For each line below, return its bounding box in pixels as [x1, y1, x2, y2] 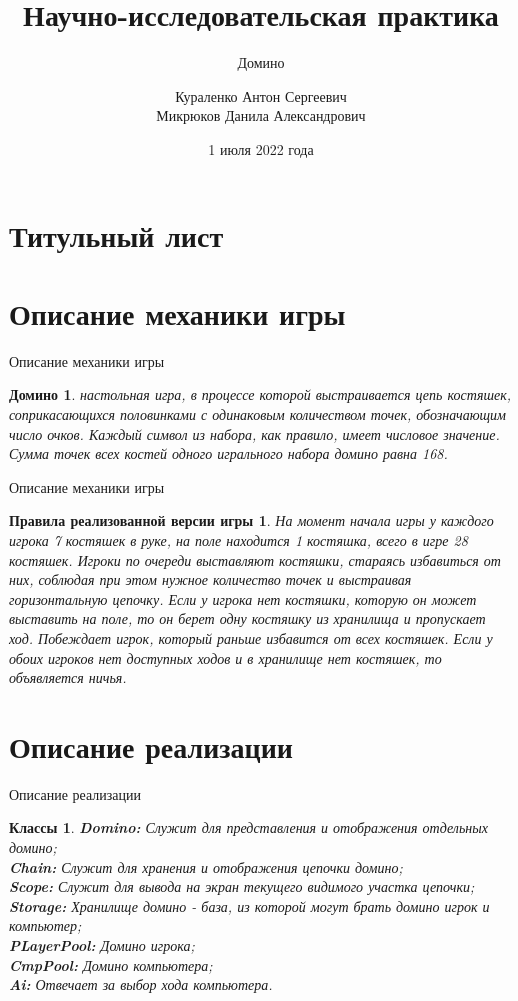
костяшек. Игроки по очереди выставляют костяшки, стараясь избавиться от [9, 549, 501, 570]
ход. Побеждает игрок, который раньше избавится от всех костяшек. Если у [9, 627, 493, 648]
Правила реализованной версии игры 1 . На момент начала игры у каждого [9, 510, 494, 531]
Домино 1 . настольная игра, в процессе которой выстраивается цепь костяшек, [9, 384, 512, 405]
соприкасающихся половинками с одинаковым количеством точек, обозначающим [9, 404, 507, 424]
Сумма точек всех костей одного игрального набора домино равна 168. [9, 443, 448, 464]
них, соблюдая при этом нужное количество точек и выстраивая [9, 569, 412, 590]
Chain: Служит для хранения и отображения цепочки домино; [9, 856, 403, 877]
